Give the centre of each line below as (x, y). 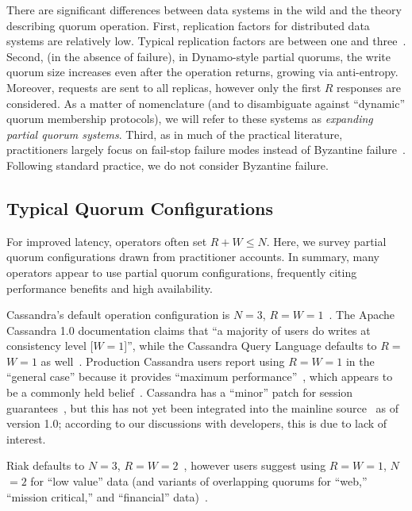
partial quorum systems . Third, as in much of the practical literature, (175, 134)
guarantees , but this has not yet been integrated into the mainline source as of (202, 407)
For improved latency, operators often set (107, 241)
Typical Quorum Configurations (140, 207)
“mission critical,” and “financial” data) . (107, 496)
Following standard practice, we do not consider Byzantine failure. (167, 165)
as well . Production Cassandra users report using (163, 361)
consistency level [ (50, 346)
